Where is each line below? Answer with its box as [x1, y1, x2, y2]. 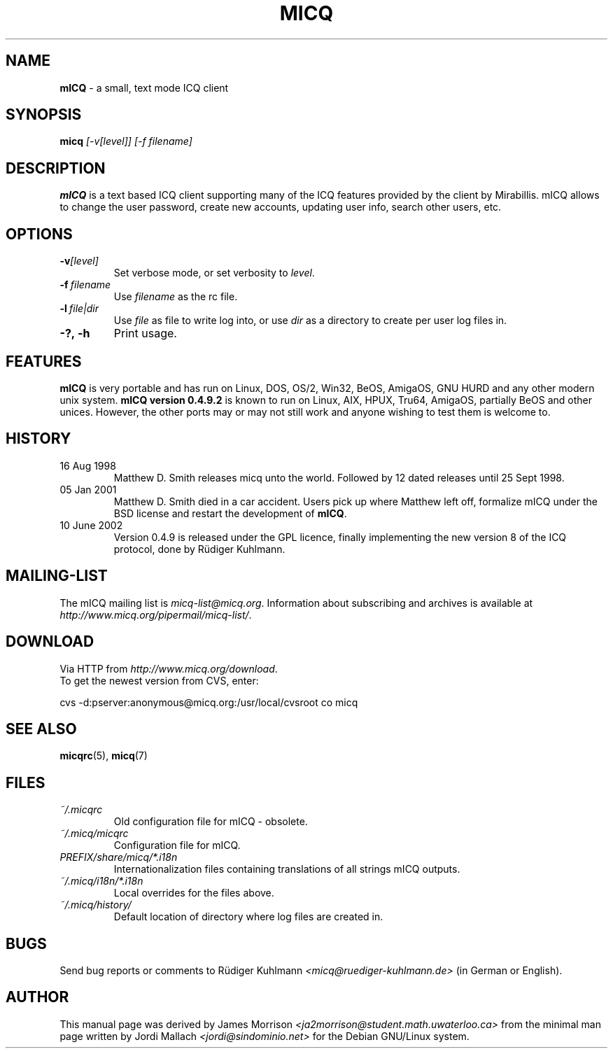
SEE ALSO [6, 719, 77, 738]
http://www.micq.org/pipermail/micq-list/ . [59, 608, 252, 621]
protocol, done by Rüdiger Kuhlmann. [113, 542, 286, 555]
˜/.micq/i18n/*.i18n [59, 875, 143, 887]
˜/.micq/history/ [59, 899, 132, 911]
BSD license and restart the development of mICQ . [113, 507, 347, 519]
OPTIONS [6, 225, 73, 243]
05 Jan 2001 [59, 483, 117, 496]
